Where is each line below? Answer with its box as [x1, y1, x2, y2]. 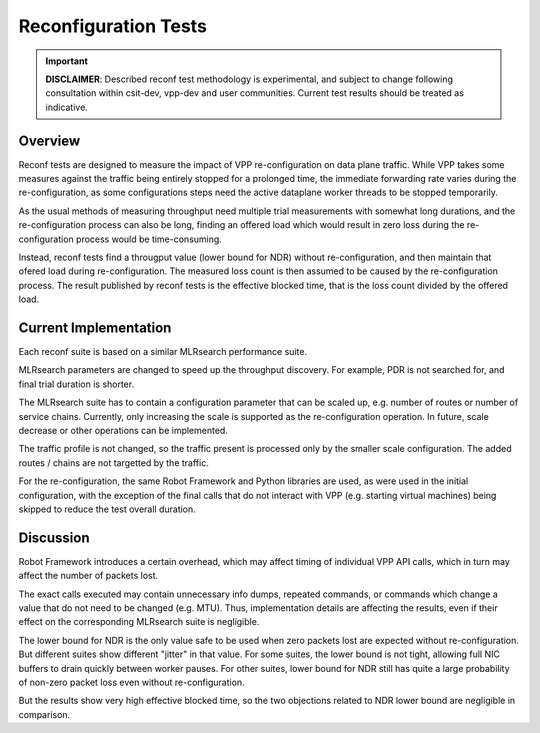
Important [45, 55, 89, 67]
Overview [18, 132, 81, 149]
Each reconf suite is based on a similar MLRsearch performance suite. [18, 346, 308, 358]
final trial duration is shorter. [18, 378, 135, 390]
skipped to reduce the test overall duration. [18, 503, 197, 515]
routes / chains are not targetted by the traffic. [18, 456, 209, 469]
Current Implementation [18, 319, 172, 336]
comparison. [18, 708, 71, 720]
